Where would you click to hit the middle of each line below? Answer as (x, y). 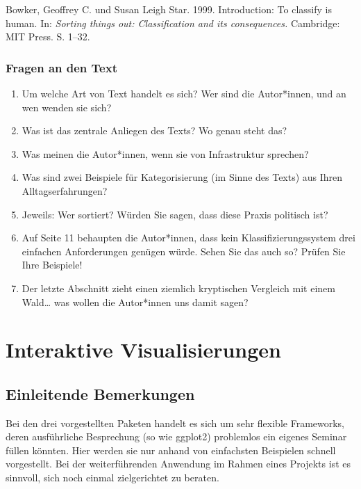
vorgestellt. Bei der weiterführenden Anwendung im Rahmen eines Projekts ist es (178, 464)
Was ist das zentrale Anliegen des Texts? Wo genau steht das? (154, 130)
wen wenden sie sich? (67, 107)
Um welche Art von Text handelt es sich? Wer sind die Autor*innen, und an (184, 93)
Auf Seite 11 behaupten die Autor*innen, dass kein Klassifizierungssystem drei (188, 238)
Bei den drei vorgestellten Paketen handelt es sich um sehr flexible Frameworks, (175, 423)
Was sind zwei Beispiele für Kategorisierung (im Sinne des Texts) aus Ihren (182, 177)
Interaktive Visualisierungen (144, 350)
